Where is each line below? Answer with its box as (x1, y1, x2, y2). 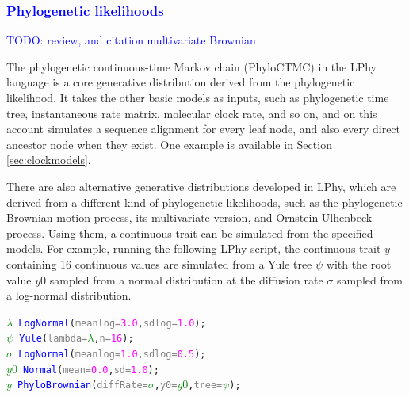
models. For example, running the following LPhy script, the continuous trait (6, 240, 381, 257)
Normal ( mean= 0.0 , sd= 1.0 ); (23, 364, 159, 376)
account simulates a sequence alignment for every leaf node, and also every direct (6, 120, 401, 137)
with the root (326, 255, 392, 272)
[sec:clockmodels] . (6, 151, 91, 168)
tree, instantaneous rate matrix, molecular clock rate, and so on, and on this (6, 105, 377, 121)
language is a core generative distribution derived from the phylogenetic (6, 74, 355, 90)
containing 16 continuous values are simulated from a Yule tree (6, 255, 312, 272)
